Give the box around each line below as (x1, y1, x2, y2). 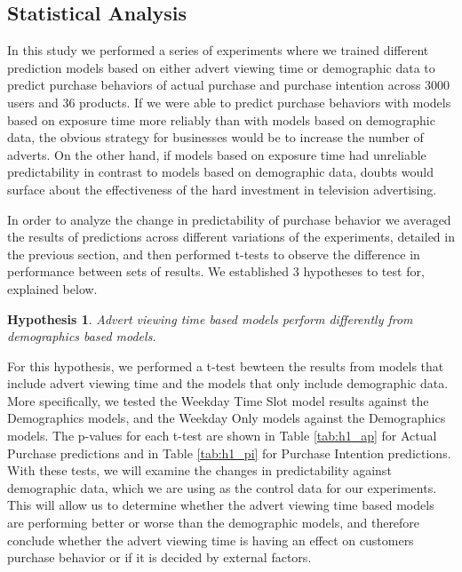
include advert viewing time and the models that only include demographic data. (7, 374, 449, 393)
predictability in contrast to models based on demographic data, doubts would (7, 163, 434, 181)
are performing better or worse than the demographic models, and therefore (7, 513, 420, 532)
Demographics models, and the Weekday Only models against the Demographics (7, 409, 446, 427)
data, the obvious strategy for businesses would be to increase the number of (7, 128, 424, 147)
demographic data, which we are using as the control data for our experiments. (7, 478, 437, 497)
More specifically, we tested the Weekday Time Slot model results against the (7, 391, 429, 409)
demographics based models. (7, 327, 156, 346)
